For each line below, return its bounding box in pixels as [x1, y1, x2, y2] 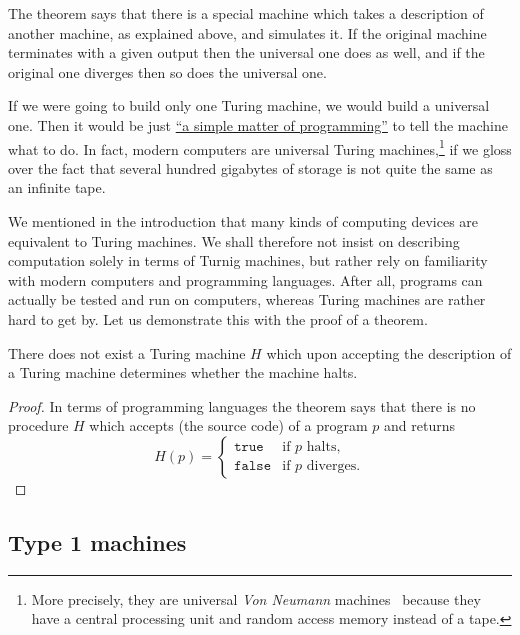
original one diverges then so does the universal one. [8, 61, 327, 82]
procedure [8, 415, 69, 436]
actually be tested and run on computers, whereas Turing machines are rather [8, 289, 486, 310]
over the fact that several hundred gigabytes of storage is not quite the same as [8, 157, 493, 178]
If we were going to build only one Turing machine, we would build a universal [8, 95, 490, 116]
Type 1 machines [8, 526, 187, 557]
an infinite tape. [8, 177, 106, 198]
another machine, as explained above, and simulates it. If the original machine [8, 22, 487, 43]
